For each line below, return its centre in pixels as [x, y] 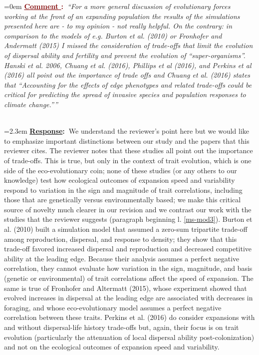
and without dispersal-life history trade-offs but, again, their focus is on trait [122, 327]
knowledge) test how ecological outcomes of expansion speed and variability [120, 180]
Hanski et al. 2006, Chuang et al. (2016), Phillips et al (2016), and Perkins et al [128, 65]
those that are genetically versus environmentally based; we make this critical [123, 200]
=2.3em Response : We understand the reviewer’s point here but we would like [127, 131]
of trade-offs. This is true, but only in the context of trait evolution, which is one [128, 160]
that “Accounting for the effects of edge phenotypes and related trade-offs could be [128, 84]
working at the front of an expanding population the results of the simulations [122, 16]
